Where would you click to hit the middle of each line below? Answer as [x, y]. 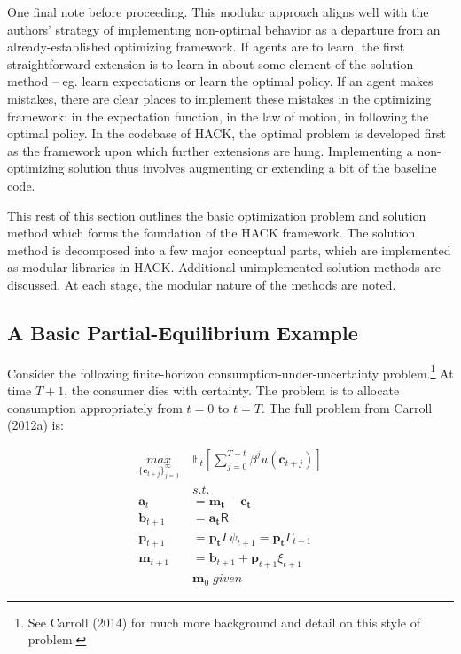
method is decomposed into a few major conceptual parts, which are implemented [229, 249]
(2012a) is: [35, 425]
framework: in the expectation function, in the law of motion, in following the [218, 116]
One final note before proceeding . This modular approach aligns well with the [218, 12]
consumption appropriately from [95, 407]
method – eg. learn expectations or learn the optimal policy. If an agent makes [220, 81]
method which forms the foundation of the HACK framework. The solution [211, 233]
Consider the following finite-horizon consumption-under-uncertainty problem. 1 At [230, 371]
